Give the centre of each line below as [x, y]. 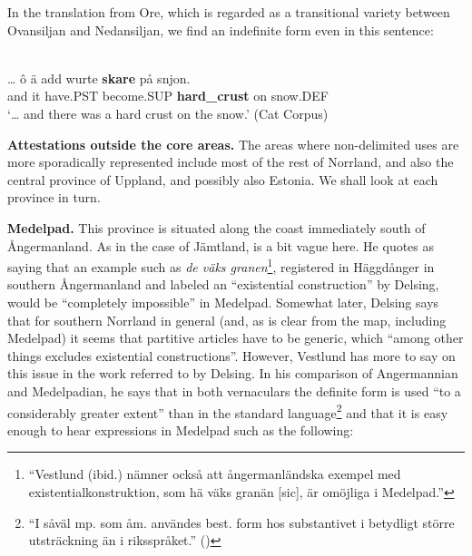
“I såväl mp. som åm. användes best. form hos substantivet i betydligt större [241, 522]
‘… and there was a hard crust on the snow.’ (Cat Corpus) [168, 113]
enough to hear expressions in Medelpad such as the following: [181, 429]
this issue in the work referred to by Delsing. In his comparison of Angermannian [233, 373]
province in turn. [54, 197]
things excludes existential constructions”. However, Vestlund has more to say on [231, 355]
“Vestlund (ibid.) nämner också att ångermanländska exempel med [215, 474]
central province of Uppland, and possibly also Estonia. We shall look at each [223, 179]
